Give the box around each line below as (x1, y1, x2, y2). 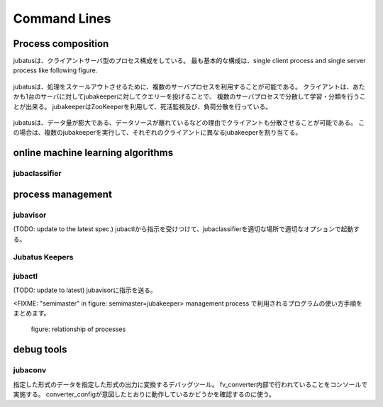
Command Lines (13, 11, 111, 26)
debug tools (13, 344, 67, 356)
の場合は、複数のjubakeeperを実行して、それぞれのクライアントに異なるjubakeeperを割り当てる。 (13, 128, 302, 137)
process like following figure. (13, 66, 98, 74)
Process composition (13, 38, 109, 50)
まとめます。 (13, 309, 50, 318)
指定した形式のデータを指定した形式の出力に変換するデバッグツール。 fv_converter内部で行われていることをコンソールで (13, 380, 368, 389)
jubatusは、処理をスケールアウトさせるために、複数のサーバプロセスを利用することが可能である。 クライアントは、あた (13, 82, 365, 91)
